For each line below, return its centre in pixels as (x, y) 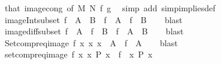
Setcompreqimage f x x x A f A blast (91, 42)
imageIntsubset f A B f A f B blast (93, 19)
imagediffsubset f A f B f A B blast (94, 31)
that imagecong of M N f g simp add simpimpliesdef (110, 8)
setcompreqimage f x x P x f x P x (78, 54)
